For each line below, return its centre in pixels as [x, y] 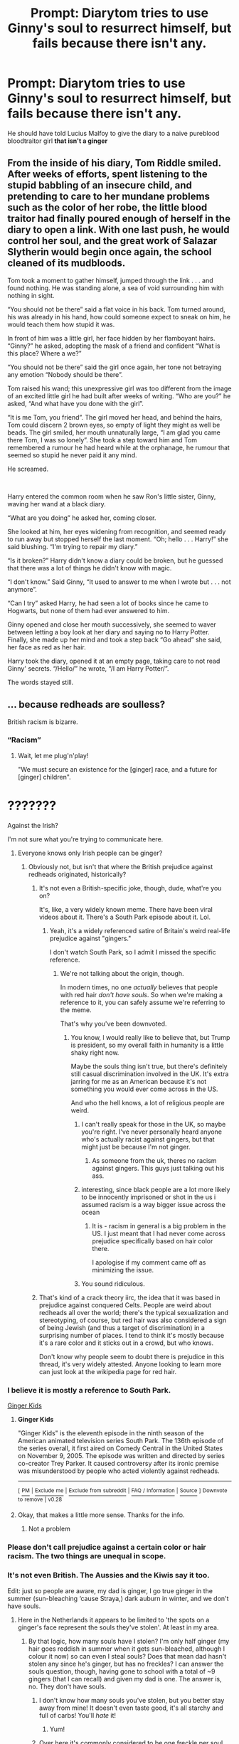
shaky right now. [95, 1052]
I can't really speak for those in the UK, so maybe [154, 1124]
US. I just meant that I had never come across [159, 1233]
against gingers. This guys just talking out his [158, 1168]
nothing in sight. [31, 295]
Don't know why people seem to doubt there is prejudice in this [132, 1356]
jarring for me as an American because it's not [139, 1081]
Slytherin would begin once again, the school [110, 252]
